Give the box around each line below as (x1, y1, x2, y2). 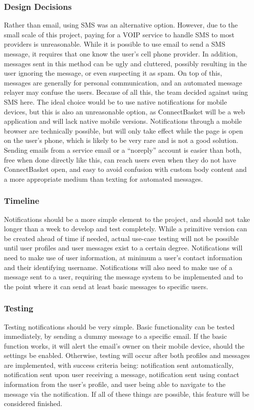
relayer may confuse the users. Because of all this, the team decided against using (4, 87, 248, 97)
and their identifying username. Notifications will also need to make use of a (4, 262, 232, 272)
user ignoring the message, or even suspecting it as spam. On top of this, (4, 68, 222, 78)
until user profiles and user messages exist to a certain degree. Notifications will (4, 243, 243, 253)
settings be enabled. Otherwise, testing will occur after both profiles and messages (4, 350, 250, 360)
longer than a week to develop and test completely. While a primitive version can (4, 223, 247, 234)
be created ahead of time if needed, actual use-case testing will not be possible (4, 233, 239, 243)
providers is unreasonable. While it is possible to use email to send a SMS (4, 39, 226, 49)
